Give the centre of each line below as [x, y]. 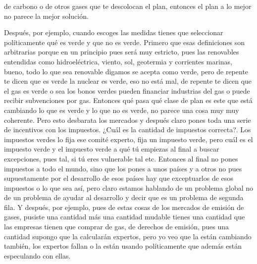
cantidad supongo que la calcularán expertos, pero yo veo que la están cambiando [128, 236]
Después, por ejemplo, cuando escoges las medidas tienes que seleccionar [114, 32]
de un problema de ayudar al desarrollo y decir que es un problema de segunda [124, 197]
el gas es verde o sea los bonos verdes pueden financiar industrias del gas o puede [127, 90]
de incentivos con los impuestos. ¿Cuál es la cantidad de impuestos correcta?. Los [128, 130]
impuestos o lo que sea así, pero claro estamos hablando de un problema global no [129, 187]
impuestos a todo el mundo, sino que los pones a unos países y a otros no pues [123, 168]
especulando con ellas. [37, 255]
